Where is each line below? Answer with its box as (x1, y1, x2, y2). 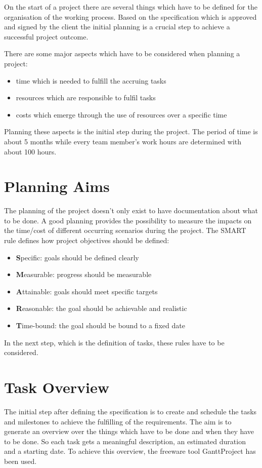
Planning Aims (4, 176, 110, 197)
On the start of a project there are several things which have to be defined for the (4, 2, 257, 12)
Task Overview (4, 376, 110, 397)
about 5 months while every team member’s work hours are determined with (4, 136, 242, 146)
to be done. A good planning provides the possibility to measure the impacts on (4, 215, 252, 225)
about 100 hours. (4, 146, 57, 157)
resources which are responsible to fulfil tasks (16, 92, 156, 103)
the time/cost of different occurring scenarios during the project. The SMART (4, 225, 246, 236)
